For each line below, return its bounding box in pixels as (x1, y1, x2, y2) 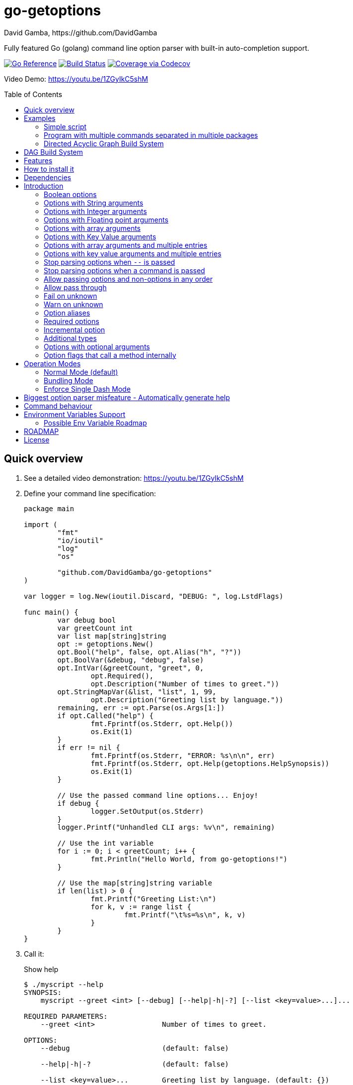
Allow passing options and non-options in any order (44, 274, 213, 283)
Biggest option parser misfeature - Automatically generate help (24, 393, 230, 402)
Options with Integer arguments (44, 207, 147, 216)
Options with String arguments (44, 198, 143, 207)
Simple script (44, 122, 87, 131)
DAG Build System (24, 147, 83, 156)
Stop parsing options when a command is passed (44, 266, 205, 275)
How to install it (24, 164, 74, 173)
